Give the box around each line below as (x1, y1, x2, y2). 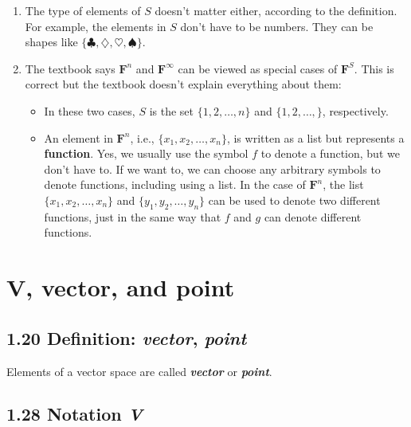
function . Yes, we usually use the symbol (44, 145, 249, 162)
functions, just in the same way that (44, 208, 221, 225)
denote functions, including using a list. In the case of (44, 176, 306, 193)
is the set (149, 102, 194, 119)
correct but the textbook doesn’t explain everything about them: (25, 76, 342, 92)
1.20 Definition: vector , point (6, 325, 247, 350)
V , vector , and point (6, 271, 235, 304)
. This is (354, 60, 394, 76)
